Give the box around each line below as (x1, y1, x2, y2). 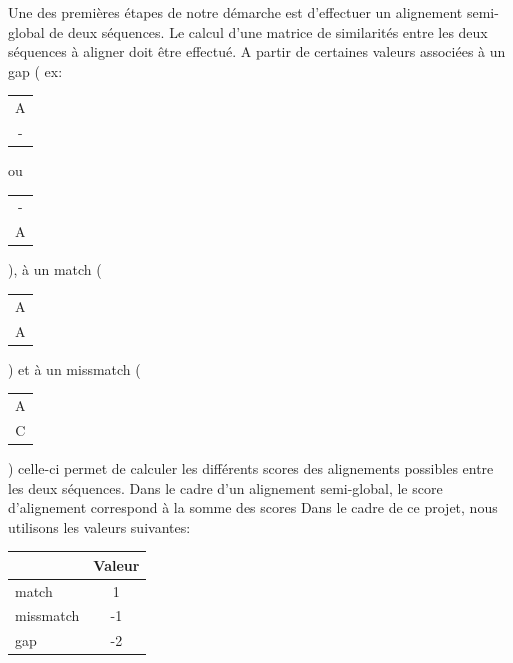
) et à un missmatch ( (8, 358, 141, 379)
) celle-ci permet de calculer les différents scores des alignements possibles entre (8, 457, 494, 478)
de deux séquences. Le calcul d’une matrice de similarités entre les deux (49, 21, 488, 42)
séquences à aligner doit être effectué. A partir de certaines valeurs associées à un (8, 41, 506, 62)
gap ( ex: (8, 60, 63, 81)
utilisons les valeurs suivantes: (8, 516, 191, 537)
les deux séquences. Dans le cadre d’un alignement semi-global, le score (8, 477, 443, 498)
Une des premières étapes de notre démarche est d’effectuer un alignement (8, 2, 463, 22)
